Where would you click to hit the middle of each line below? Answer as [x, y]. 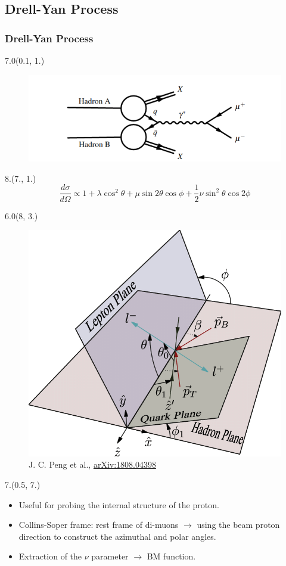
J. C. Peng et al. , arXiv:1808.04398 [92, 464]
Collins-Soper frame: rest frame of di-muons [99, 525]
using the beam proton [238, 525]
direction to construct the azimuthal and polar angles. [117, 536]
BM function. [171, 556]
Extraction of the [50, 556]
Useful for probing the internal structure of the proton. [119, 504]
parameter [110, 556]
